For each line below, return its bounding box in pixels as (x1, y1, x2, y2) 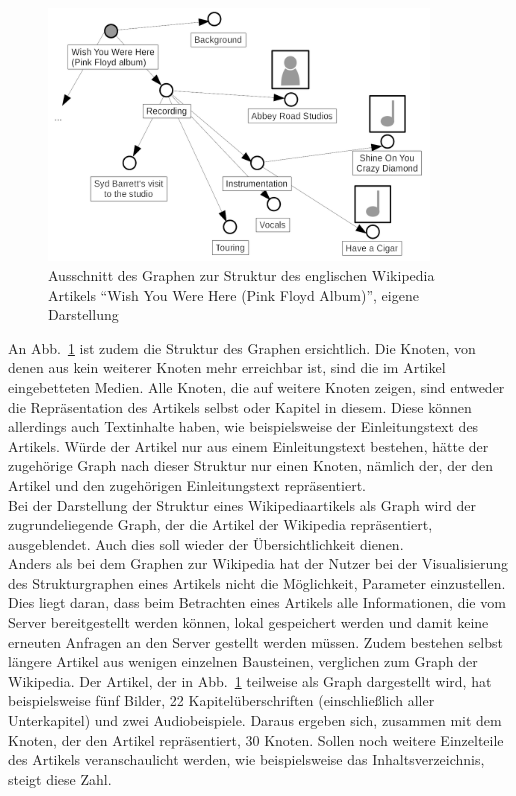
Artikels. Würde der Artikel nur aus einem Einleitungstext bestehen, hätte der (8, 435, 489, 456)
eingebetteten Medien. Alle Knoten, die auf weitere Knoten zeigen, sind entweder (8, 376, 505, 397)
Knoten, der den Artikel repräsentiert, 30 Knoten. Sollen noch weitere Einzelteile (8, 729, 504, 750)
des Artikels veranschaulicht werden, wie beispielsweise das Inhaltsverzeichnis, (8, 749, 485, 770)
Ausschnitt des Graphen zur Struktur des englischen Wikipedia (48, 264, 435, 285)
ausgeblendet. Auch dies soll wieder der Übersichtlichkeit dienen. (8, 533, 404, 554)
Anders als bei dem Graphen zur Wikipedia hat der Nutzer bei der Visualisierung (8, 553, 509, 574)
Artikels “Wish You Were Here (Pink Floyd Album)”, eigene (48, 284, 419, 305)
